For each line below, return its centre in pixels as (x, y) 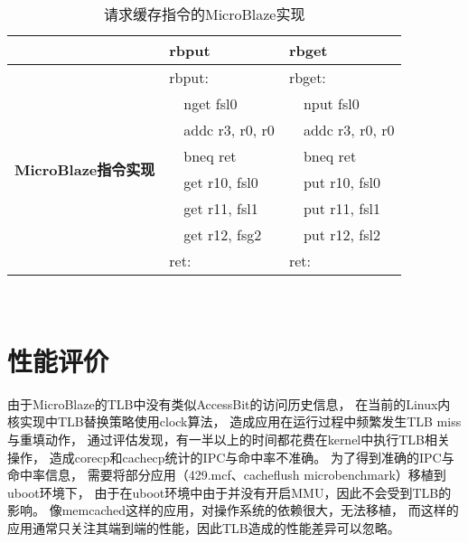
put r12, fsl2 (342, 234)
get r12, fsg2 (223, 234)
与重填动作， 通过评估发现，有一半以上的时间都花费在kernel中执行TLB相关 (229, 439)
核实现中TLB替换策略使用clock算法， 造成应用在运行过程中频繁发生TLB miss (234, 421)
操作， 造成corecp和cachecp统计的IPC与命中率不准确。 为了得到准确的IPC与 (231, 457)
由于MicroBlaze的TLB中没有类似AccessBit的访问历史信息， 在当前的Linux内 (229, 403)
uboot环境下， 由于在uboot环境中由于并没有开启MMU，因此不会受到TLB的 (229, 492)
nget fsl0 (211, 103)
